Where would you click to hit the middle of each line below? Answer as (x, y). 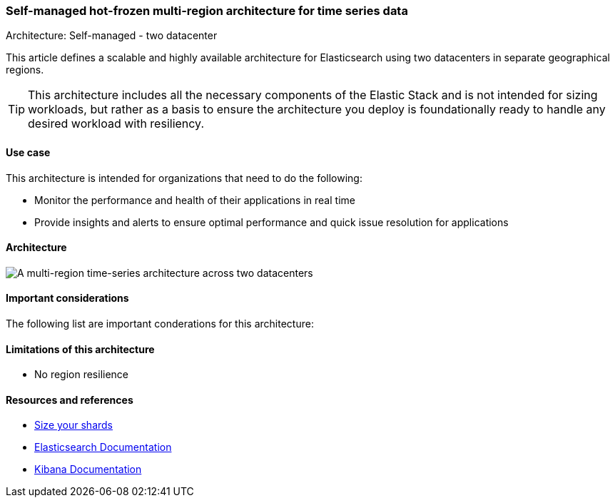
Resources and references (70, 400)
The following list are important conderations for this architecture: (160, 324)
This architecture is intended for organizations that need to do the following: (184, 178)
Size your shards (74, 425)
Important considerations (67, 298)
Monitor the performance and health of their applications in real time (195, 200)
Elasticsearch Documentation (103, 447)
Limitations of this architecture (80, 349)
